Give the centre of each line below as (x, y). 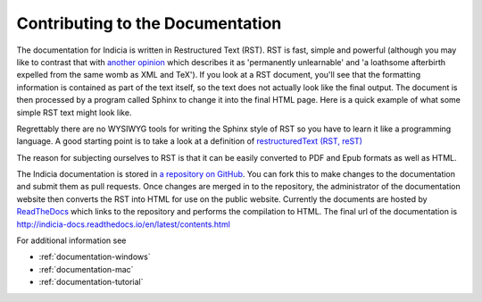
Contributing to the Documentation (149, 23)
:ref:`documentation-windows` (95, 257)
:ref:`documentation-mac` (86, 269)
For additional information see (71, 240)
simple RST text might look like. (74, 113)
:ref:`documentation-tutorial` (91, 282)
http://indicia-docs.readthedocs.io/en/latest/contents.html (124, 224)
